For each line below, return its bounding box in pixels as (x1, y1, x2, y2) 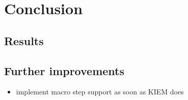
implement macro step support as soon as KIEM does (16, 86, 184, 97)
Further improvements (4, 62, 125, 78)
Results (4, 32, 44, 48)
